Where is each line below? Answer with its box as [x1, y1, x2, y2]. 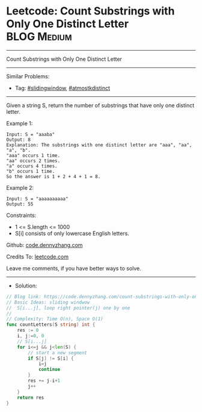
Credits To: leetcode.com [6, 253, 69, 260]
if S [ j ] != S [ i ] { [28, 355, 74, 361]
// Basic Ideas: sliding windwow [6, 299, 90, 305]
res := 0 [17, 327, 39, 334]
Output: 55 [6, 201, 34, 207]
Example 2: [6, 184, 34, 191]
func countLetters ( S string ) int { [6, 322, 96, 328]
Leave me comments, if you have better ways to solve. [6, 264, 141, 272]
